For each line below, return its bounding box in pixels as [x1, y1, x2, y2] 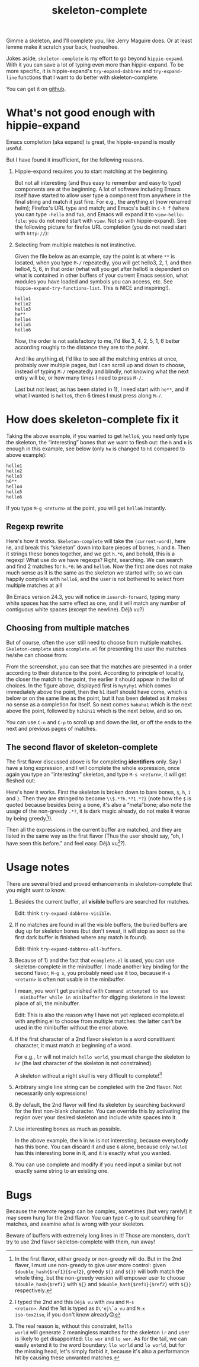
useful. [6, 145, 23, 152]
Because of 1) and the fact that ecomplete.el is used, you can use [14, 956, 175, 964]
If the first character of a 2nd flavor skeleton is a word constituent [14, 1035, 175, 1043]
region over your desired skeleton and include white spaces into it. [14, 1114, 178, 1121]
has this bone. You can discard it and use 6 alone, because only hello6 [14, 1143, 188, 1150]
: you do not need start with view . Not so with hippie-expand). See [25, 217, 187, 225]
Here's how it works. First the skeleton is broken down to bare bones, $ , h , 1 [6, 788, 191, 795]
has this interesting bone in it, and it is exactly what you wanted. [14, 1150, 171, 1157]
